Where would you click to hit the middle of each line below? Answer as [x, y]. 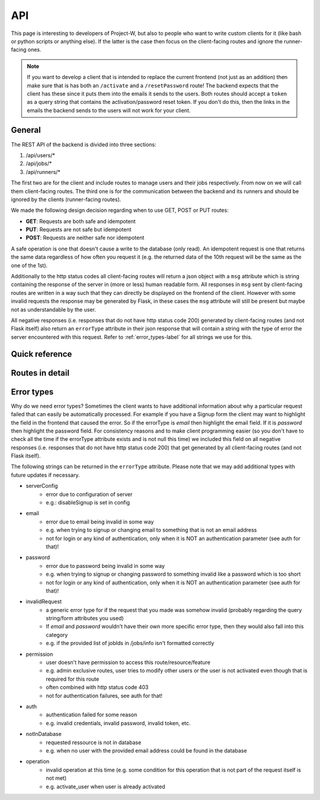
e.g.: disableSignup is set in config [88, 503]
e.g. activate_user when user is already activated [105, 786]
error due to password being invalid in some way [105, 566]
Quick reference [41, 354]
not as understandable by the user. [53, 309]
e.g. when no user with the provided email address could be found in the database [146, 750]
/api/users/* [41, 155]
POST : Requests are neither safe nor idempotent [85, 238]
